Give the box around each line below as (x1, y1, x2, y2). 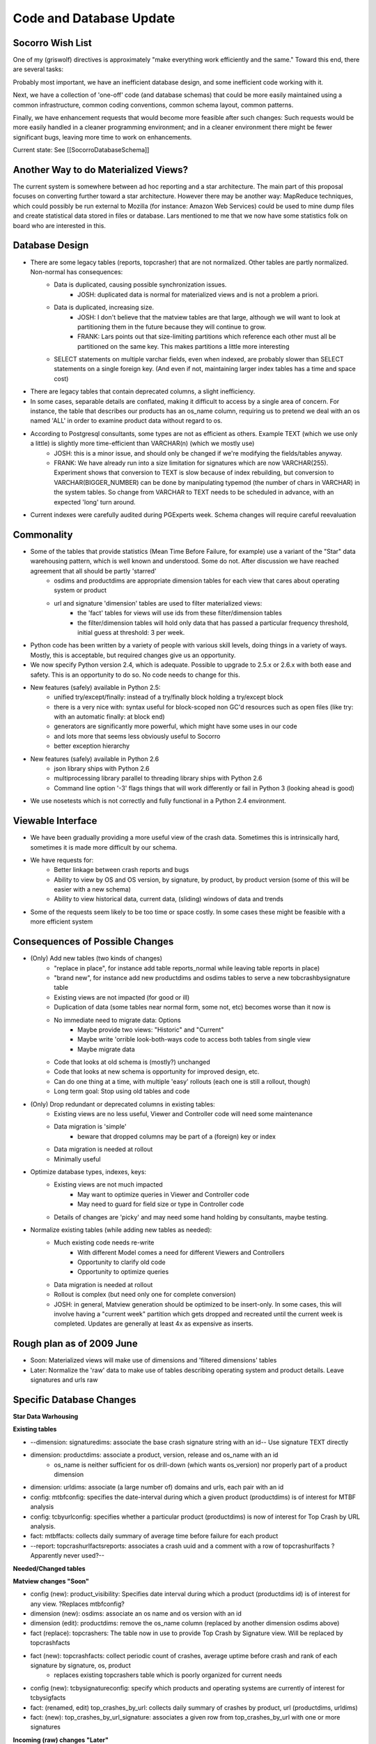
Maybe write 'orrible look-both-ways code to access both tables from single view (77, 1035, 311, 1044)
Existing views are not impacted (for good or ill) (54, 993, 190, 1001)
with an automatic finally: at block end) (54, 712, 165, 721)
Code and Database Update (13, 10, 175, 26)
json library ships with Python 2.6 (54, 765, 150, 773)
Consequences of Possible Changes (13, 935, 174, 948)
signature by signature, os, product (30, 1661, 132, 1670)
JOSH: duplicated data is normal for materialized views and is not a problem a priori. (77, 290, 320, 299)
